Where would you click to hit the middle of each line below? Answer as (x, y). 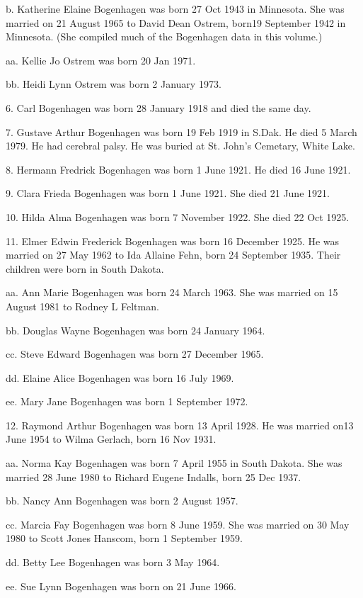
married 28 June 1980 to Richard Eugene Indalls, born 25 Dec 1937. (154, 476)
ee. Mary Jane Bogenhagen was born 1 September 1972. (127, 401)
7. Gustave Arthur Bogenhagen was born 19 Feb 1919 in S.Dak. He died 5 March (181, 131)
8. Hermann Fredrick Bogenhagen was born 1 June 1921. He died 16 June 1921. (178, 169)
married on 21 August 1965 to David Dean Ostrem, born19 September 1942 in (176, 22)
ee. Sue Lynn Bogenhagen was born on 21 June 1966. (121, 586)
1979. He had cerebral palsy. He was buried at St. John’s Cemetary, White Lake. (180, 146)
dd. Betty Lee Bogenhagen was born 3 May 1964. (113, 562)
